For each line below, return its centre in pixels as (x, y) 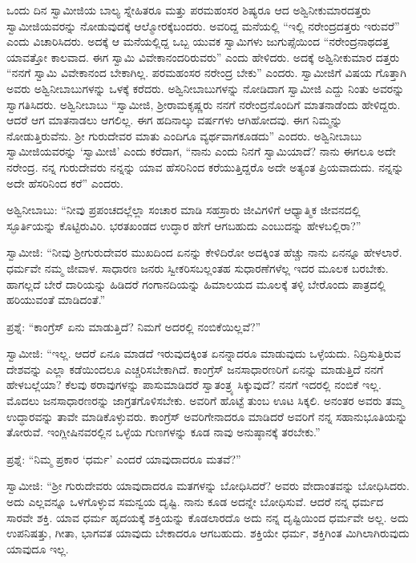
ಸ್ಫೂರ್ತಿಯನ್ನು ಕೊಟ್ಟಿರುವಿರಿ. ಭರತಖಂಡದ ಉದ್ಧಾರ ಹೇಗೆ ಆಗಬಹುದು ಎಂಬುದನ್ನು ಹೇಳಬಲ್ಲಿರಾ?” (184, 225)
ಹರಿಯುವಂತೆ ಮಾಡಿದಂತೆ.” (56, 300)
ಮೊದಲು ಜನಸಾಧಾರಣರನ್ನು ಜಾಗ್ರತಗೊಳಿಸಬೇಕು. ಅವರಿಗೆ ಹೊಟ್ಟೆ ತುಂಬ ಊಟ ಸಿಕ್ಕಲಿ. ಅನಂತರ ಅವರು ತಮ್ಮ (205, 401)
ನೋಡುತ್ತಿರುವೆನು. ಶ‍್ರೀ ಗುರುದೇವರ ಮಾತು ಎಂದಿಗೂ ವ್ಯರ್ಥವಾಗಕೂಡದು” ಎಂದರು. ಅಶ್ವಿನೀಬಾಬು (184, 135)
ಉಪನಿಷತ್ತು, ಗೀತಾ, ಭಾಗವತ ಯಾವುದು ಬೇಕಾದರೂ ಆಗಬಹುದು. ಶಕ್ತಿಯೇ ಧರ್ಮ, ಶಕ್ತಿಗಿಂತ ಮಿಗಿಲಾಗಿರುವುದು (208, 533)
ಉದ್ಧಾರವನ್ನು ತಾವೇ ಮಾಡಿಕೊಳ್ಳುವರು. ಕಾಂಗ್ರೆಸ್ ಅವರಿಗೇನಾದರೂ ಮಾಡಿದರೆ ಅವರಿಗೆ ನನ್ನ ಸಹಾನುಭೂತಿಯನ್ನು (207, 416)
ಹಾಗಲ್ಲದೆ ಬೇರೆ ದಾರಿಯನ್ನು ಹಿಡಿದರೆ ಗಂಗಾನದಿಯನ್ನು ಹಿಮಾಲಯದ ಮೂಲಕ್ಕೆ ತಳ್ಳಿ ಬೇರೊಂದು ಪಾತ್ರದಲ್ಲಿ (196, 284)
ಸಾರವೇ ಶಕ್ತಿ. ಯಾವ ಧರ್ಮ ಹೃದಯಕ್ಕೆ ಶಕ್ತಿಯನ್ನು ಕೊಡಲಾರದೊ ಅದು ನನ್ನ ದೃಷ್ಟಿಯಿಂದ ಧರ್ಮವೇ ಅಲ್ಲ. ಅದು (208, 517)
